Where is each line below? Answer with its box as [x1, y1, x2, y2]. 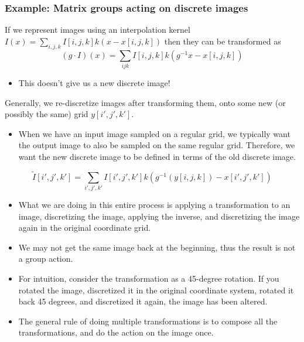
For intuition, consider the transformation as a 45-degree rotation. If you [18, 272, 279, 285]
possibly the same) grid [5, 108, 88, 120]
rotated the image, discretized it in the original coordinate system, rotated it [18, 283, 294, 296]
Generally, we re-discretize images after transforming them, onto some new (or [5, 96, 286, 108]
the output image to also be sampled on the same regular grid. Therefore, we [18, 139, 295, 151]
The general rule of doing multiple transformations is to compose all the [18, 314, 278, 327]
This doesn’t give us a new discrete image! [18, 76, 170, 88]
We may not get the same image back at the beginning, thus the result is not [18, 241, 296, 253]
